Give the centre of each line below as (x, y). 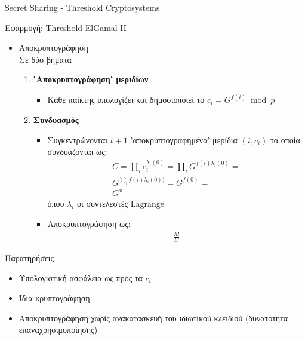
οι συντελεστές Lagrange (121, 203)
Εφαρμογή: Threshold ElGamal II (66, 27)
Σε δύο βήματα (45, 59)
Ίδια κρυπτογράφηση (54, 298)
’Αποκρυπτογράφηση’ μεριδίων (91, 79)
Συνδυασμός (56, 120)
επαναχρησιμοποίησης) (58, 330)
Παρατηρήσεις (30, 257)
